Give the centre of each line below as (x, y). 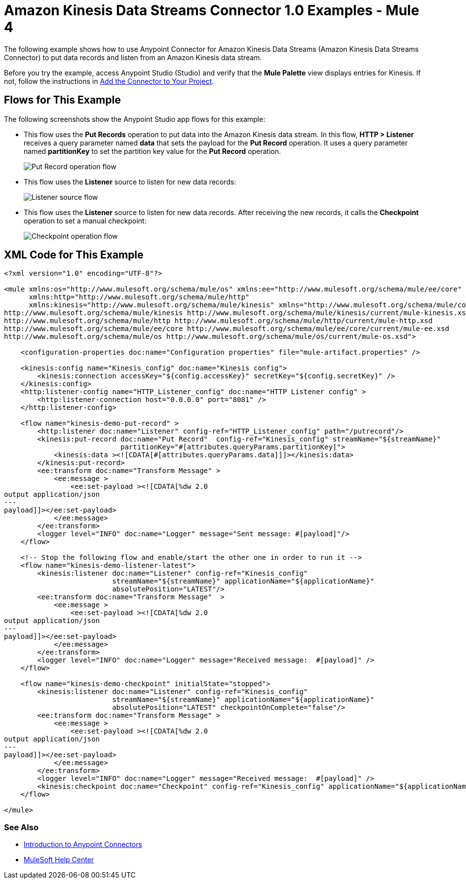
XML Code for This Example (74, 255)
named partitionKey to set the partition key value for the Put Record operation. (152, 151)
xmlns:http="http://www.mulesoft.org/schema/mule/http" (139, 297)
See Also (21, 827)
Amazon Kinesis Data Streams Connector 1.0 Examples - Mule (212, 10)
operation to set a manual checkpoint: (85, 221)
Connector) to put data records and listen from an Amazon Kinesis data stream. (133, 57)
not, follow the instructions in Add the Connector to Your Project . (109, 81)
